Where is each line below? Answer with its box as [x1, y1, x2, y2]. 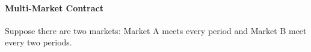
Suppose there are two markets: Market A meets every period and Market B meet [5, 24, 307, 36]
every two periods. [5, 36, 72, 48]
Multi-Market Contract [5, 1, 103, 14]
